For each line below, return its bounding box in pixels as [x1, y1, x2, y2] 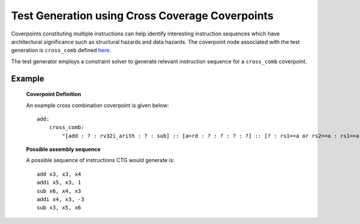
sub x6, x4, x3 [37, 187, 82, 195]
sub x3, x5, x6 [37, 204, 82, 211]
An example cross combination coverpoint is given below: [26, 101, 169, 109]
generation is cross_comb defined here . [11, 47, 111, 54]
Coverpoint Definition [26, 91, 82, 98]
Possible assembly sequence [26, 146, 101, 153]
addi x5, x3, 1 [37, 179, 82, 186]
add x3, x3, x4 [37, 171, 82, 177]
